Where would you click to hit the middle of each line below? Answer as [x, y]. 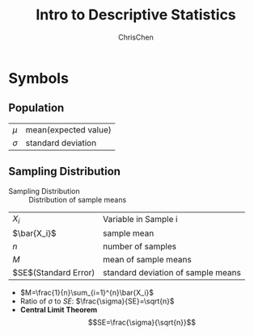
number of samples [139, 246]
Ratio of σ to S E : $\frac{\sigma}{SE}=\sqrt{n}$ [97, 301]
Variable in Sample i [140, 220]
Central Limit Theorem [59, 309]
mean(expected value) [68, 129]
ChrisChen [136, 37]
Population [36, 108]
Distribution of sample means [78, 199]
